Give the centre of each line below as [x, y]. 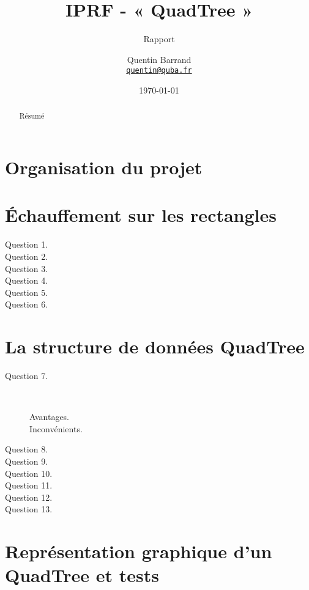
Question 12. [29, 497]
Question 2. [27, 256]
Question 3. [27, 268]
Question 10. [29, 473]
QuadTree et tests [82, 575]
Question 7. [27, 376]
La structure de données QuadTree [155, 346]
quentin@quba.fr [159, 71]
